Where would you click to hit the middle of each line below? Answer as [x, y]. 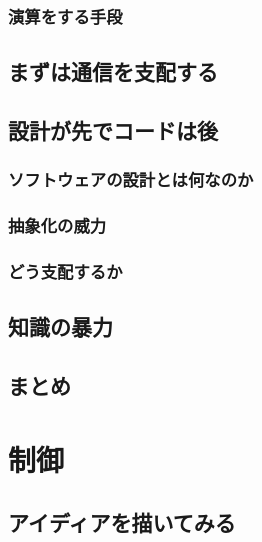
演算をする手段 [65, 15]
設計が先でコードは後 [113, 130]
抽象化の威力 [57, 225]
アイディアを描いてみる [122, 522]
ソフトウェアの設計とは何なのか [131, 179]
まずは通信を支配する [113, 71]
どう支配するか [65, 271]
